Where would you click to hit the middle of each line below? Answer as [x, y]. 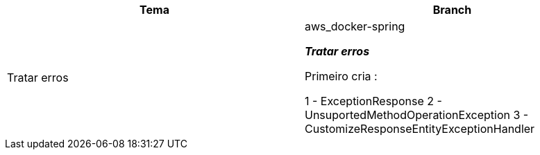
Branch [452, 10]
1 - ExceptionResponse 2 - [373, 101]
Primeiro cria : [341, 76]
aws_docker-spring [355, 26]
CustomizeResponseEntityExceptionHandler [420, 129]
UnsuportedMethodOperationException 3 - [417, 115]
